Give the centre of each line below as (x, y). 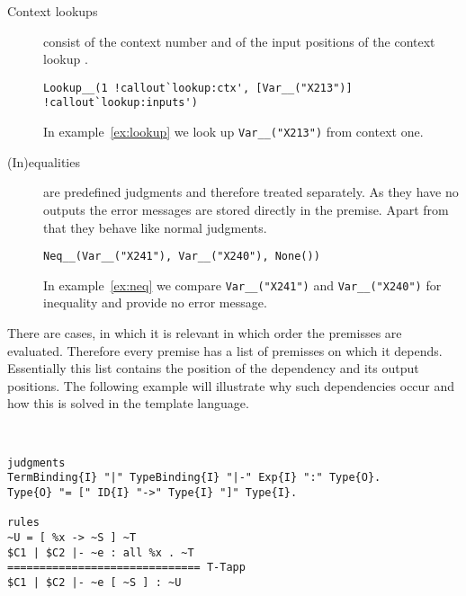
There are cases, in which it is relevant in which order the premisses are (205, 333)
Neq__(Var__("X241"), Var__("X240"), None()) (182, 257)
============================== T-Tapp (126, 568)
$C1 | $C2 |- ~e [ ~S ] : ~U (94, 582)
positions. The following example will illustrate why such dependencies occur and (231, 385)
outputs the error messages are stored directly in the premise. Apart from (246, 209)
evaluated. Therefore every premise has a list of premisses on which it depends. (225, 350)
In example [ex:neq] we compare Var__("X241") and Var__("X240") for (242, 285)
